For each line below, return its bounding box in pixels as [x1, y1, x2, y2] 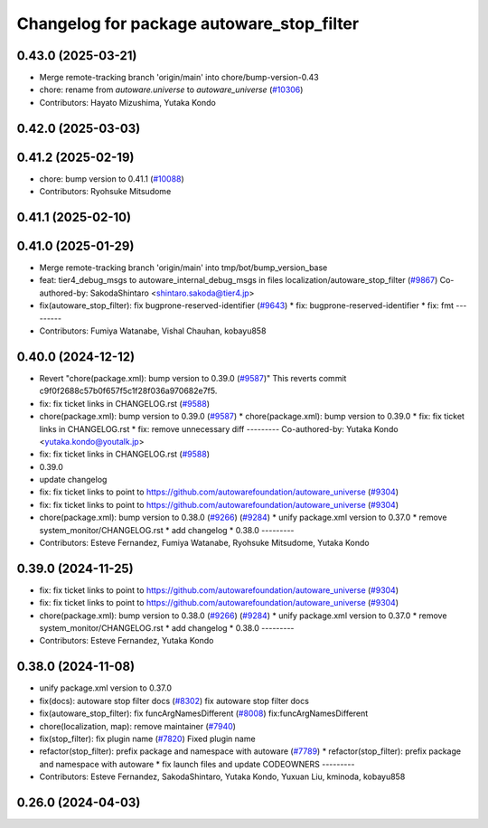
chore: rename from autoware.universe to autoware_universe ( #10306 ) [39, 84, 304, 95]
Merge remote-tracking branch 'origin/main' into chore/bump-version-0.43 [39, 72, 320, 83]
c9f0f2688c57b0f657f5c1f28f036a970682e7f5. [39, 385, 218, 397]
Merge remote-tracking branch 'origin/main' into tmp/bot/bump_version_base [39, 262, 328, 273]
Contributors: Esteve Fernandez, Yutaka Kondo [39, 635, 214, 646]
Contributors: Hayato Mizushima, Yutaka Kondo [39, 97, 216, 108]
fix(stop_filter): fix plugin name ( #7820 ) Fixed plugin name [39, 733, 257, 744]
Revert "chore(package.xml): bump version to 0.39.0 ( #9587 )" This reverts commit [39, 372, 347, 383]
